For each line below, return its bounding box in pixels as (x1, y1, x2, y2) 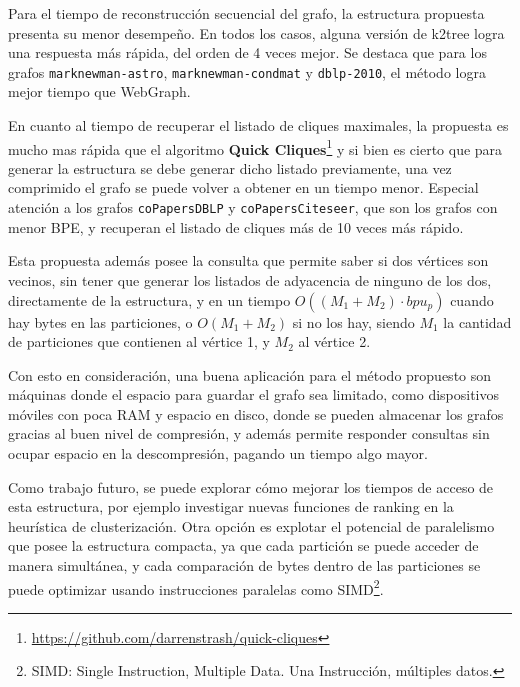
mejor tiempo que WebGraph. (8, 81, 191, 102)
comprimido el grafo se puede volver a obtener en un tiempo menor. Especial (8, 177, 479, 198)
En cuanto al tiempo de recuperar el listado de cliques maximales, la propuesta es (8, 115, 509, 136)
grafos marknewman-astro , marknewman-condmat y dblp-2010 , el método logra (8, 61, 486, 82)
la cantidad (443, 311, 512, 332)
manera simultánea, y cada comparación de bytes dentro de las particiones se (8, 555, 481, 576)
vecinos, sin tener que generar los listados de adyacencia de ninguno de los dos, (8, 269, 492, 290)
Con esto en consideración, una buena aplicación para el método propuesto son (8, 364, 492, 385)
